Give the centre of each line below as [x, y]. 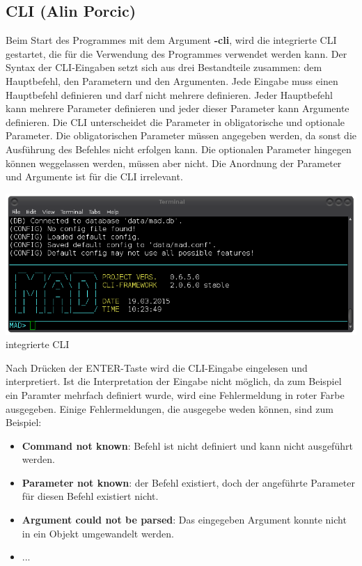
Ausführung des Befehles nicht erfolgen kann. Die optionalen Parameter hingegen [179, 149]
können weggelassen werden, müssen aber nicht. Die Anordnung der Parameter [174, 163]
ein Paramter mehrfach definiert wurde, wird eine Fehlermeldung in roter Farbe [175, 394]
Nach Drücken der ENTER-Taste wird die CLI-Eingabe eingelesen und [157, 367]
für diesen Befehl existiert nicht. [90, 496]
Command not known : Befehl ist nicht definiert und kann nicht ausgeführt [187, 445]
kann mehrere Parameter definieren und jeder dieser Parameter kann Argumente [178, 108]
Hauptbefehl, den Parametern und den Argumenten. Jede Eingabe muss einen [172, 80]
